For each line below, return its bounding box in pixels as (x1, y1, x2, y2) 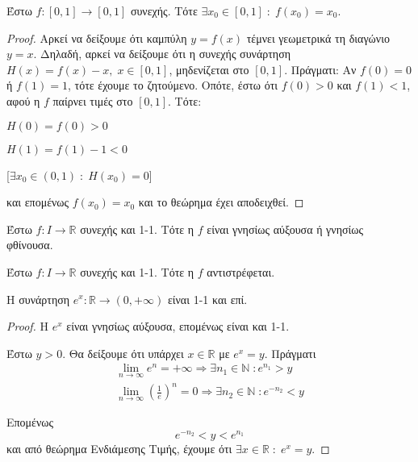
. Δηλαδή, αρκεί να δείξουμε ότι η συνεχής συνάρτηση (33, 45, 291, 62)
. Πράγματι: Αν (284, 60, 357, 77)
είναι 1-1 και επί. (167, 290, 248, 307)
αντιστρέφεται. (207, 263, 275, 280)
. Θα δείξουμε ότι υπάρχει (62, 344, 184, 361)
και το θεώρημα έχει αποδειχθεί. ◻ (138, 194, 304, 210)
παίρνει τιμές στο (52, 92, 133, 109)
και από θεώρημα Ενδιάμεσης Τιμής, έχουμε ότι (6, 440, 232, 457)
